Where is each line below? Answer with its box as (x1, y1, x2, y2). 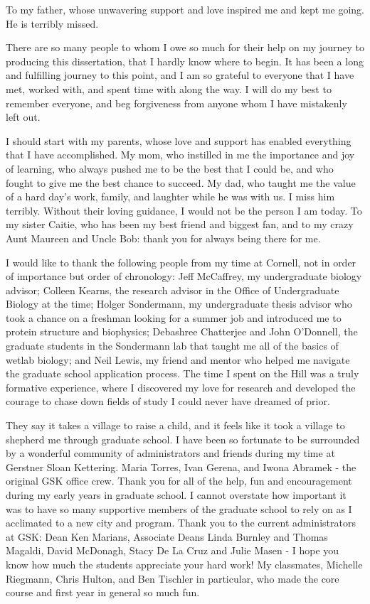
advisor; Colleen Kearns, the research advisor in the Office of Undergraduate (6, 282, 339, 297)
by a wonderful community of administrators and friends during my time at (6, 446, 335, 460)
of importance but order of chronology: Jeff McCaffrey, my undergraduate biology (6, 269, 362, 284)
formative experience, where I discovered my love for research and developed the (6, 379, 356, 394)
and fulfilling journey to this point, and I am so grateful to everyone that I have (6, 68, 354, 82)
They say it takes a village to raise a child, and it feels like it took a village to (6, 418, 345, 433)
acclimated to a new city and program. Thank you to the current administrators (6, 515, 356, 530)
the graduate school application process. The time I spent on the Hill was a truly (6, 366, 359, 381)
